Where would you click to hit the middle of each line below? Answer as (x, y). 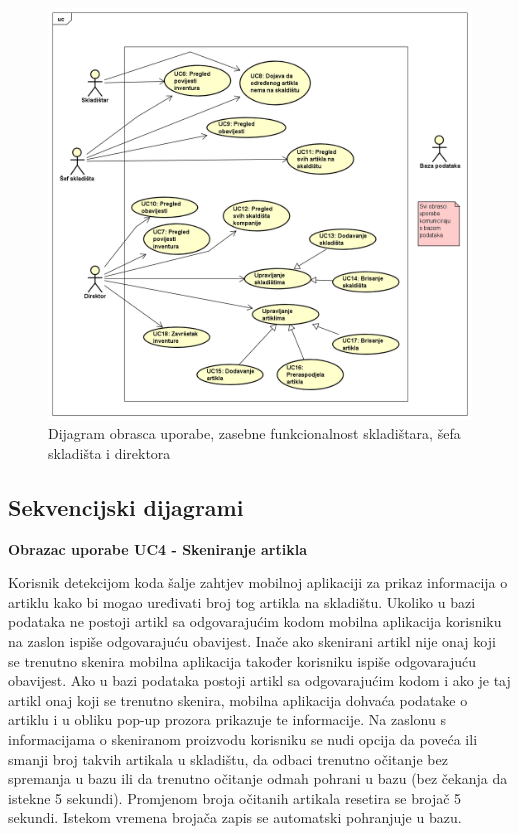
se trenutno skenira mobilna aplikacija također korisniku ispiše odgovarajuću (242, 660)
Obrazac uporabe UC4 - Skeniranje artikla (157, 548)
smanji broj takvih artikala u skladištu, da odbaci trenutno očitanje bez (228, 758)
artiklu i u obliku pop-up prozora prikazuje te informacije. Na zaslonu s (227, 719)
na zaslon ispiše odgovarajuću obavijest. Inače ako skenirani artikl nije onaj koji (252, 640)
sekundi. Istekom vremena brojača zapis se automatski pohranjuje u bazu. (235, 817)
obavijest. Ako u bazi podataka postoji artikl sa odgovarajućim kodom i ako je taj (259, 680)
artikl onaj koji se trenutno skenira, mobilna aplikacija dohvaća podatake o (238, 699)
